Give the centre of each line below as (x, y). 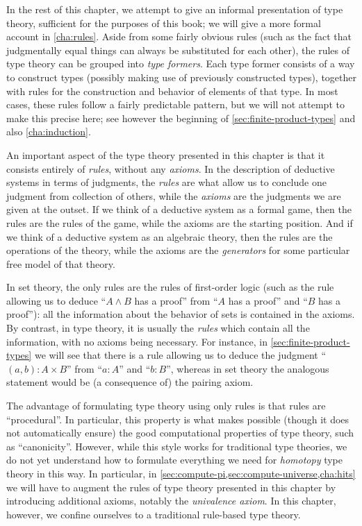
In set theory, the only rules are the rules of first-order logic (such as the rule (170, 287)
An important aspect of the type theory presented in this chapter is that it (166, 154)
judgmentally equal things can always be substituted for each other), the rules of (178, 50)
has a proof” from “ (176, 300)
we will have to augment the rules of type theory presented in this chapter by (171, 487)
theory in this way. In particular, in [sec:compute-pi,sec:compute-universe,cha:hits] (181, 473)
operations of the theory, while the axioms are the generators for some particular (178, 250)
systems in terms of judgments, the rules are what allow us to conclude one (166, 182)
